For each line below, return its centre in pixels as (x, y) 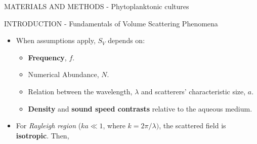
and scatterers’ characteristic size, (193, 91)
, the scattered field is (192, 125)
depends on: (126, 40)
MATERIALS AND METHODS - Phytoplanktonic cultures (97, 6)
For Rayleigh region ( (49, 125)
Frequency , (47, 57)
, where (114, 125)
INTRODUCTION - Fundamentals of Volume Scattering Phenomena (111, 23)
